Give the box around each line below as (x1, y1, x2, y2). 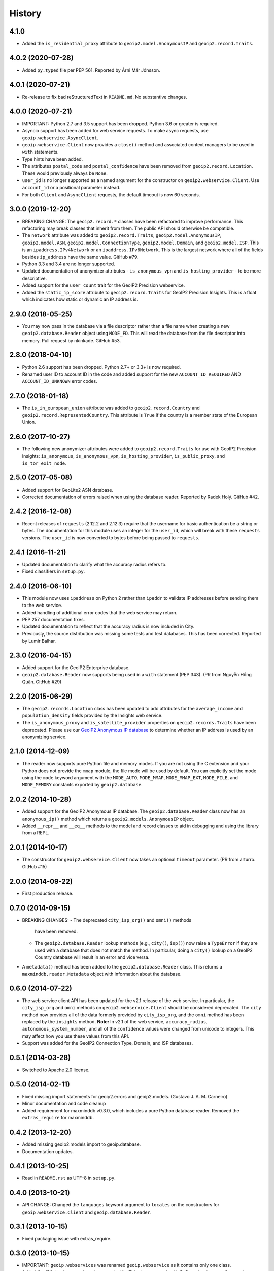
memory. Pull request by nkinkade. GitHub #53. (22, 337, 121, 343)
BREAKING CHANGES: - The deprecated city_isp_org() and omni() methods (22, 917, 192, 923)
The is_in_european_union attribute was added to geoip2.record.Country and (22, 405, 200, 411)
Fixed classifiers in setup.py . (22, 568, 85, 574)
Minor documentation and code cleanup (22, 1101, 106, 1107)
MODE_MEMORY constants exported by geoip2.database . (22, 782, 143, 788)
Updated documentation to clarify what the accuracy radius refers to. (22, 561, 167, 567)
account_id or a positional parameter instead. (22, 185, 121, 191)
